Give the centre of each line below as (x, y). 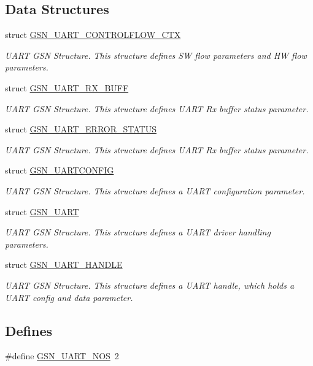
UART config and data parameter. (69, 297)
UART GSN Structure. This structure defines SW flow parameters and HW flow (156, 55)
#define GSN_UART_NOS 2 (62, 356)
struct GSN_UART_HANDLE (64, 265)
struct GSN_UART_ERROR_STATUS (81, 129)
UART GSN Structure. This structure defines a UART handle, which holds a (150, 285)
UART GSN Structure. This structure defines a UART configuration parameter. (155, 190)
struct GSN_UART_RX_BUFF (67, 87)
